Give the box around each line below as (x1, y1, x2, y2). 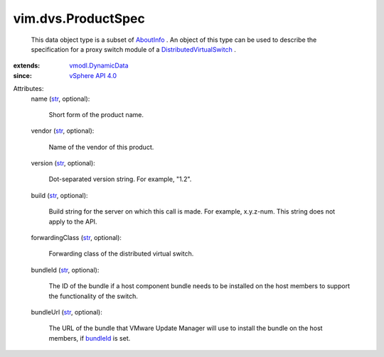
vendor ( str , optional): (31, 126, 95, 135)
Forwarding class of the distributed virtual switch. (48, 249, 194, 258)
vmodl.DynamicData (69, 61, 129, 70)
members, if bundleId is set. (48, 334, 131, 342)
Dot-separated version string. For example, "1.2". (48, 175, 192, 184)
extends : (13, 61, 41, 70)
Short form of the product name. (48, 110, 144, 119)
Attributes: (13, 84, 44, 93)
